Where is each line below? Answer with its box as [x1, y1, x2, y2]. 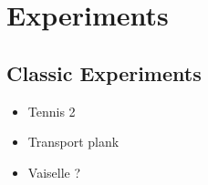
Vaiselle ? [27, 162, 81, 181]
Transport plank [27, 132, 120, 151]
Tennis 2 [27, 101, 76, 120]
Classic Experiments [6, 58, 202, 87]
